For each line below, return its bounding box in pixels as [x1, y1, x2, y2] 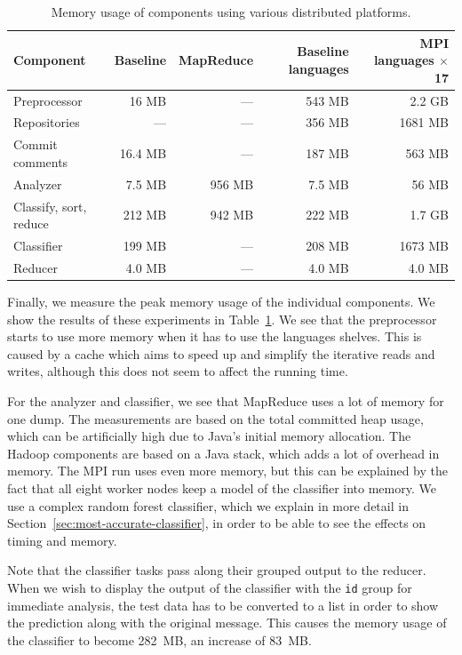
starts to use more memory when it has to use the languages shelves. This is [7, 327, 422, 346]
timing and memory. [7, 531, 117, 549]
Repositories [13, 113, 80, 132]
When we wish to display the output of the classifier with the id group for [7, 578, 412, 596]
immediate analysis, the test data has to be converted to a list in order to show [7, 595, 439, 614]
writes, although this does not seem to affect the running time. [7, 362, 348, 380]
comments [13, 152, 68, 171]
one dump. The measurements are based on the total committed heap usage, [7, 409, 424, 427]
